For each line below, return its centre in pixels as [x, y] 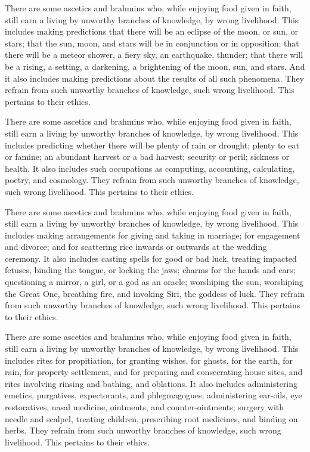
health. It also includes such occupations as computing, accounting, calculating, [150, 168]
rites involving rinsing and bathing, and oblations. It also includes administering [151, 383]
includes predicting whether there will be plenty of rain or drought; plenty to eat [152, 145]
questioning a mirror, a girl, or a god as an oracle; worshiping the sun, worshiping [154, 282]
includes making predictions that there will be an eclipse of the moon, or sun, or [152, 31]
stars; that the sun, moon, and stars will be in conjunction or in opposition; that [152, 43]
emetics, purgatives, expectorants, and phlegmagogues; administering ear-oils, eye [154, 395]
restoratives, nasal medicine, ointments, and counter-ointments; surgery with [145, 407]
